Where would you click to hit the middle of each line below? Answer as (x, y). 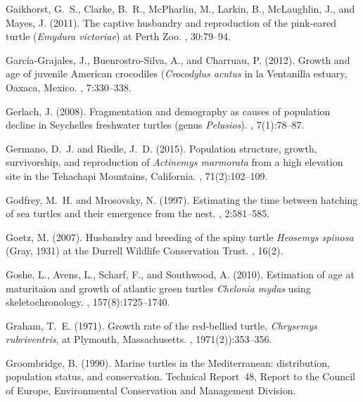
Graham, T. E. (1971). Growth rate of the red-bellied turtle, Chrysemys (161, 325)
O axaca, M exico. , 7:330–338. (69, 87)
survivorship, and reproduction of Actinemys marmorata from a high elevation (174, 162)
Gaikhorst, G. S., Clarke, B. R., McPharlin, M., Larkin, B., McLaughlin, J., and (180, 8)
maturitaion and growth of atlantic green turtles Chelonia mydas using (158, 288)
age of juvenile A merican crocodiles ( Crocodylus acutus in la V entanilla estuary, (177, 73)
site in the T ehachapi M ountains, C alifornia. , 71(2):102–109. (137, 175)
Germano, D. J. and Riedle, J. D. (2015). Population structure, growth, (161, 148)
